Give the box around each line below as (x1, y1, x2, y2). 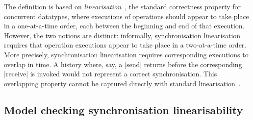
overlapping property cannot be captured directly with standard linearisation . (4, 78, 241, 88)
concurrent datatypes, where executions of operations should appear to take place (4, 11, 249, 21)
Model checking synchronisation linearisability (4, 102, 243, 117)
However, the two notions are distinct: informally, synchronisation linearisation (4, 30, 241, 40)
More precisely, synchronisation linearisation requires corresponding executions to (4, 49, 249, 59)
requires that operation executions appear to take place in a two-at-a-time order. (4, 40, 247, 50)
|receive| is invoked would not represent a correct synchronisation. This (4, 69, 217, 79)
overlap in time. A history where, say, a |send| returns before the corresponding (4, 59, 242, 69)
